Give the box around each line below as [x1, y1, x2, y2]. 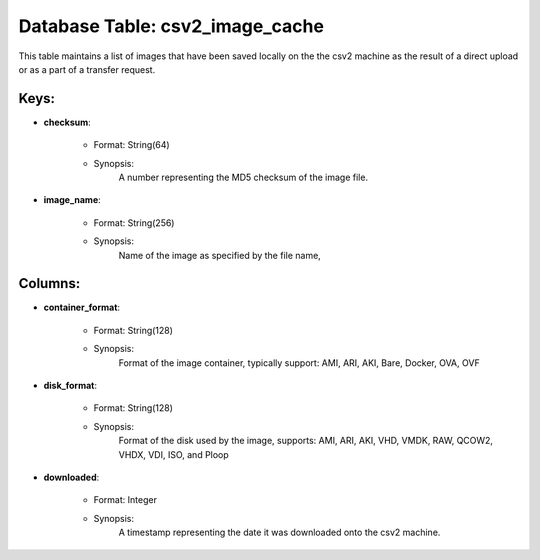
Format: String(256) [93, 216, 175, 229]
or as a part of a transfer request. [18, 63, 156, 75]
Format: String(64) [93, 139, 170, 151]
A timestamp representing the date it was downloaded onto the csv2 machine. [118, 526, 441, 539]
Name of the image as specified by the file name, [118, 249, 322, 261]
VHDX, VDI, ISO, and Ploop [118, 448, 229, 460]
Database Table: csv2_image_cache [18, 15, 325, 37]
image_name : [43, 194, 102, 206]
